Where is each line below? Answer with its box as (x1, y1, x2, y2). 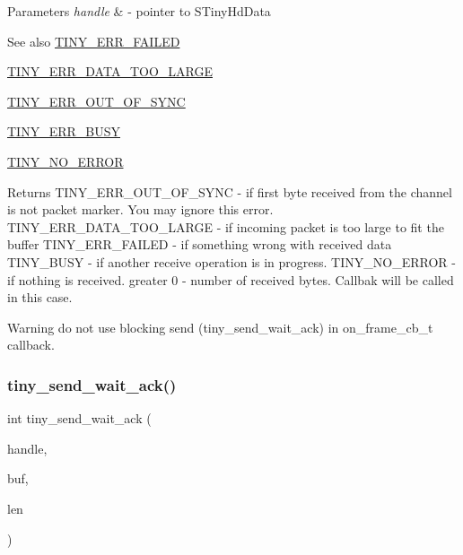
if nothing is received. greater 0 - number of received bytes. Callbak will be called (7, 270, 454, 289)
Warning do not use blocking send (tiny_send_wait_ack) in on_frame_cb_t (7, 317, 433, 336)
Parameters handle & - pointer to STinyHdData (7, 2, 271, 20)
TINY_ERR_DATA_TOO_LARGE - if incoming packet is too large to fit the (7, 217, 444, 236)
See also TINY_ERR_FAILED (7, 31, 180, 50)
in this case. (7, 288, 73, 307)
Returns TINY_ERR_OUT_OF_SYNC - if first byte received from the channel (7, 182, 452, 201)
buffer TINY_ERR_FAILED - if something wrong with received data (7, 235, 392, 254)
